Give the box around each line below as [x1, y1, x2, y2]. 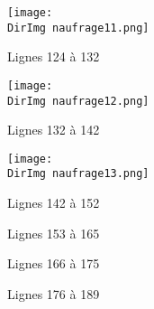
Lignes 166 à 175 [7, 254, 100, 273]
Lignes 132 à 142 [7, 120, 100, 139]
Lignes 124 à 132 [7, 47, 100, 66]
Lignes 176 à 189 [7, 284, 100, 303]
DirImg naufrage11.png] [7, 21, 149, 34]
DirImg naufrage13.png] [7, 167, 149, 181]
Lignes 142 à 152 [7, 193, 100, 212]
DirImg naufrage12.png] [7, 94, 149, 108]
